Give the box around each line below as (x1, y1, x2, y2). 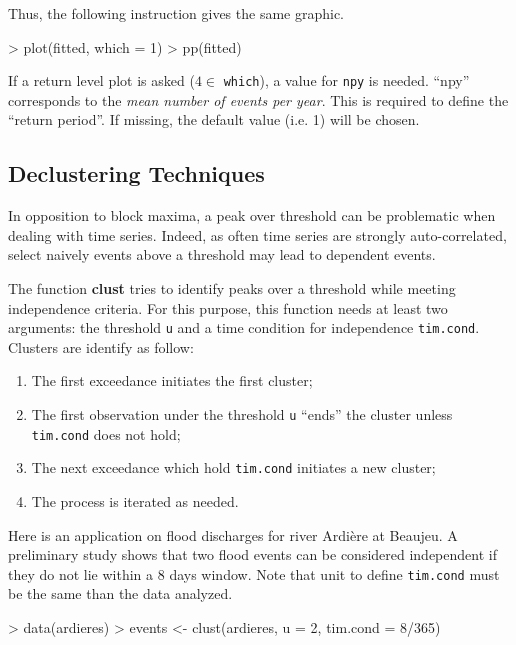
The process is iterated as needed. (31, 491, 239, 512)
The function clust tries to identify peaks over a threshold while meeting (8, 278, 456, 299)
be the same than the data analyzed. (8, 583, 233, 604)
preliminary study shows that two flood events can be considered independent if (8, 544, 497, 565)
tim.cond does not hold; (31, 423, 181, 444)
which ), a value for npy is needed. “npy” (223, 70, 470, 91)
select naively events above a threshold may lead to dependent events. (8, 244, 436, 265)
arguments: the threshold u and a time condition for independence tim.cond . (8, 317, 480, 338)
